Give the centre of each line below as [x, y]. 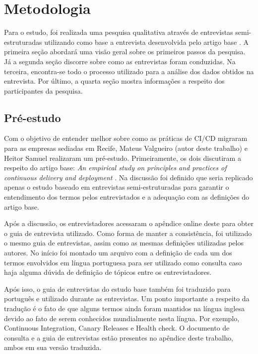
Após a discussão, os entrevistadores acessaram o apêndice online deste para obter [129, 223]
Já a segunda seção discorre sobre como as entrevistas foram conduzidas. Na [120, 61]
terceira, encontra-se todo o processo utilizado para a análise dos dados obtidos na [129, 71]
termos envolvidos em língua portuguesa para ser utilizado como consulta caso [123, 262]
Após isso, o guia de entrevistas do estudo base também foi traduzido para [117, 289]
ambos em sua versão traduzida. [53, 347]
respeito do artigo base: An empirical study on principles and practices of [115, 168]
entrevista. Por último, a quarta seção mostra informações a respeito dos [114, 81]
